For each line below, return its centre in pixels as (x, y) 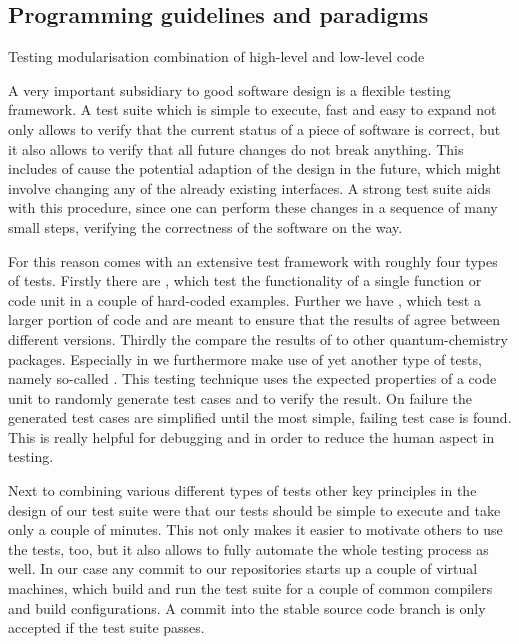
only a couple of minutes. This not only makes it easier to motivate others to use (255, 529)
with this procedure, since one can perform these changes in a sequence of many (253, 207)
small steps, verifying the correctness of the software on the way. (205, 226)
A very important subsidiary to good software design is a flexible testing (229, 89)
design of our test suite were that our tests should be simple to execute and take (254, 509)
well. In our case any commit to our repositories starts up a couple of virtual (243, 568)
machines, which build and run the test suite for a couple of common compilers (250, 588)
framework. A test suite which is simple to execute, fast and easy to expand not (252, 109)
